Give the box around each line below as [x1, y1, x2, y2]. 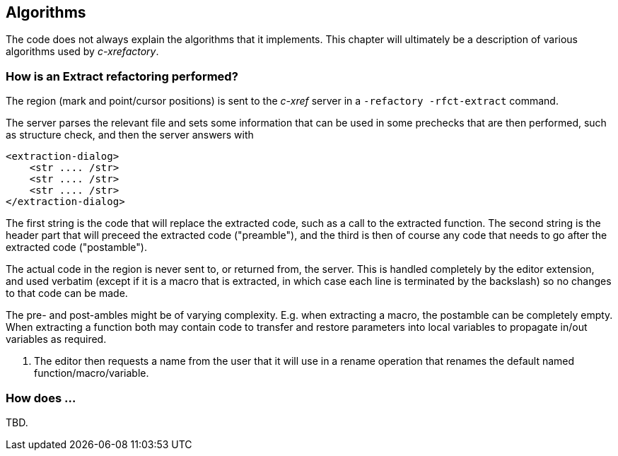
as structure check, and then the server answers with [6, 129, 254, 141]
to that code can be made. [6, 287, 128, 300]
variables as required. [6, 333, 107, 346]
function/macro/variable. [34, 367, 149, 380]
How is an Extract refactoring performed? [6, 69, 238, 83]
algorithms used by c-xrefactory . [6, 45, 159, 58]
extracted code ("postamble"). [6, 241, 147, 254]
